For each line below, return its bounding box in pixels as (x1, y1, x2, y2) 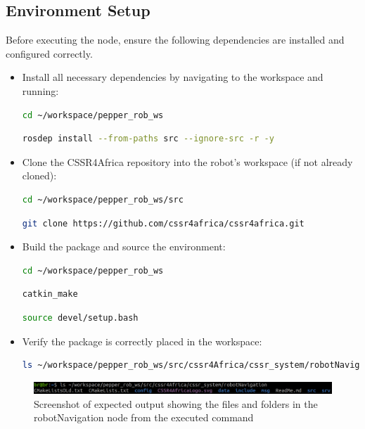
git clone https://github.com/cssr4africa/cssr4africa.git (22, 218, 305, 229)
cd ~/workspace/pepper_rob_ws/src (22, 194, 184, 205)
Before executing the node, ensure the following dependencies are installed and (6, 32, 345, 47)
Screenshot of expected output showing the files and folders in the (34, 396, 318, 411)
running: (22, 83, 59, 98)
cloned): (22, 168, 57, 183)
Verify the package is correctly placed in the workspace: (22, 333, 262, 348)
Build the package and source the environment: (22, 239, 226, 254)
